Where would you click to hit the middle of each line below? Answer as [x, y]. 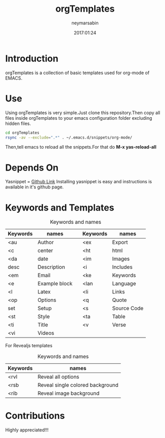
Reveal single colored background [78, 385]
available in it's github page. [35, 187]
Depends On [32, 167]
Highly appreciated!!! [27, 430]
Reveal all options [58, 377]
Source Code [128, 309]
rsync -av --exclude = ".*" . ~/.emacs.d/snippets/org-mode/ [69, 138]
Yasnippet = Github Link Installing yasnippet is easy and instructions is [79, 182]
